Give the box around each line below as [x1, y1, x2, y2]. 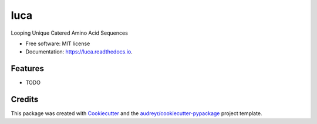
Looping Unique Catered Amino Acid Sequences [11, 29, 129, 36]
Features [11, 63, 44, 73]
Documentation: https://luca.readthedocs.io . [25, 48, 133, 55]
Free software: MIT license [25, 40, 90, 47]
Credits [11, 95, 39, 105]
